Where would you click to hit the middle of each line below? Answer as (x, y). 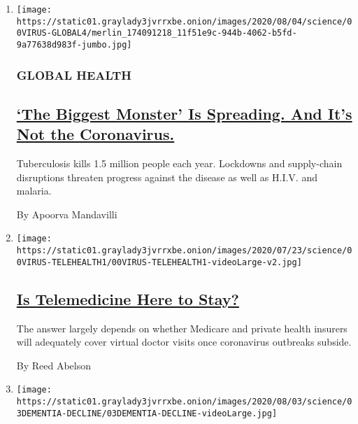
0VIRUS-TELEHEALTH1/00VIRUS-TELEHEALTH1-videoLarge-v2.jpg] (159, 262)
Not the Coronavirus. (95, 134)
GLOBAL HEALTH (74, 75)
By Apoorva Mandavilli (67, 214)
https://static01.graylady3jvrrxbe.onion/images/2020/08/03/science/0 (184, 402)
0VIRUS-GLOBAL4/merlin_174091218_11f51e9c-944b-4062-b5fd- (157, 33)
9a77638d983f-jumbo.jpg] (74, 44)
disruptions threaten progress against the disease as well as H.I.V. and (167, 177)
